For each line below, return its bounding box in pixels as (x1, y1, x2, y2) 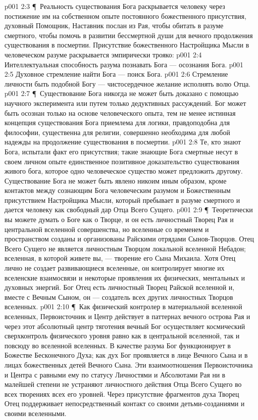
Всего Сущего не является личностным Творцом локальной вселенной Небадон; (4, 243, 246, 253)
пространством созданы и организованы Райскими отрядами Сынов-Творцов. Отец (4, 233, 254, 244)
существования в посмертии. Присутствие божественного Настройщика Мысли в (4, 40, 249, 50)
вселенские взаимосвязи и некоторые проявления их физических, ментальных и (4, 272, 245, 282)
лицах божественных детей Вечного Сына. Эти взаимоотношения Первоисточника (4, 359, 253, 370)
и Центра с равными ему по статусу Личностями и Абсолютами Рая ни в (4, 369, 225, 379)
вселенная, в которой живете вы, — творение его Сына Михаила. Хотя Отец (4, 253, 236, 263)
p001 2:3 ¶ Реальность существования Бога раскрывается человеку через (4, 1, 225, 11)
